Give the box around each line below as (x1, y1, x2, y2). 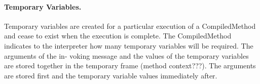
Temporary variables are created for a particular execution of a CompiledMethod (4, 20, 256, 31)
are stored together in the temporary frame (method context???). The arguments (4, 60, 256, 71)
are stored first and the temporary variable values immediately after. (4, 70, 217, 80)
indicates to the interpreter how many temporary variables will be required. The (4, 40, 253, 51)
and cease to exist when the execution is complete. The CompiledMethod (4, 30, 232, 41)
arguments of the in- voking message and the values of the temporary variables (4, 50, 249, 61)
